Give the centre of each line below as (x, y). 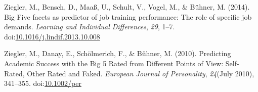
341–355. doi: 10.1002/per (43, 83)
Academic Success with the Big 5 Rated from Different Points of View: (114, 63)
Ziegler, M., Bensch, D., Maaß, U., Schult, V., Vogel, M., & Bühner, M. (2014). (127, 7)
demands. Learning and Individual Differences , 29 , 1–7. (90, 27)
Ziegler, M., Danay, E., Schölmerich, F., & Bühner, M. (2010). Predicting (118, 53)
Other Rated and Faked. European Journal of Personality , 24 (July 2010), (141, 73)
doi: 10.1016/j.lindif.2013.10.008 (52, 36)
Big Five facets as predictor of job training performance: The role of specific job (128, 16)
